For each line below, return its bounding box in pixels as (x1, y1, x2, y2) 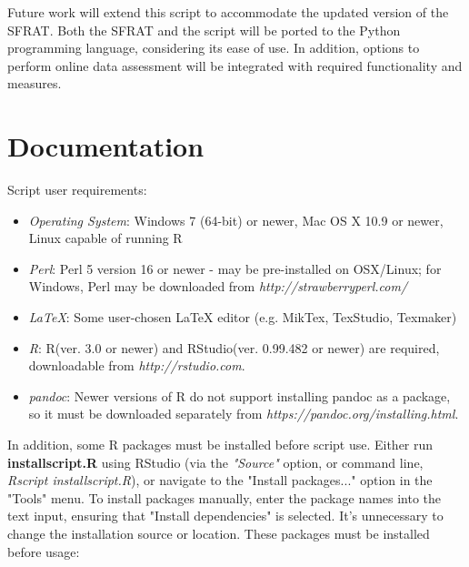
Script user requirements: (7, 180, 147, 199)
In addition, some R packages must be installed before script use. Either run (7, 435, 434, 454)
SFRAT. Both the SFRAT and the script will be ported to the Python (7, 20, 401, 39)
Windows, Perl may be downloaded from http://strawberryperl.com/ (28, 277, 408, 296)
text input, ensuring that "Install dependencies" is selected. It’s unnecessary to (7, 506, 444, 525)
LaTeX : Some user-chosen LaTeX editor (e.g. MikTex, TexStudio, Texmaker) (28, 308, 457, 327)
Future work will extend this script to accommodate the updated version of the (7, 3, 449, 21)
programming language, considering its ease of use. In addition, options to (7, 38, 420, 57)
